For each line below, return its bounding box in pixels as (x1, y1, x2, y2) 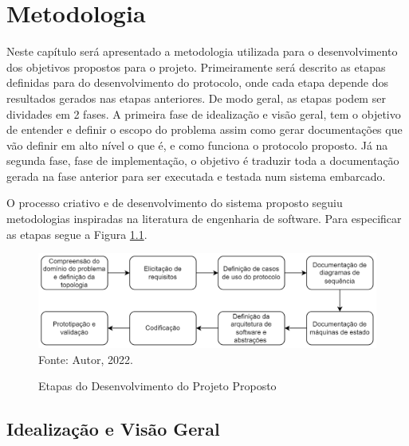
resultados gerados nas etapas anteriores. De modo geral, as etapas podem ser (6, 89, 386, 106)
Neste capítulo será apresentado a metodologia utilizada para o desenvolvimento (6, 43, 398, 60)
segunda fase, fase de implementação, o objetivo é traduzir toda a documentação (6, 152, 399, 169)
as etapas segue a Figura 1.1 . (6, 225, 147, 242)
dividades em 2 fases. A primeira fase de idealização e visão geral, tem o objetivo (6, 105, 401, 122)
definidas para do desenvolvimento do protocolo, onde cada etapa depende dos (6, 74, 389, 91)
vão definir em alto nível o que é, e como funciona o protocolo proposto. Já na (6, 136, 388, 153)
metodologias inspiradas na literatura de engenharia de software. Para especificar (6, 210, 402, 227)
